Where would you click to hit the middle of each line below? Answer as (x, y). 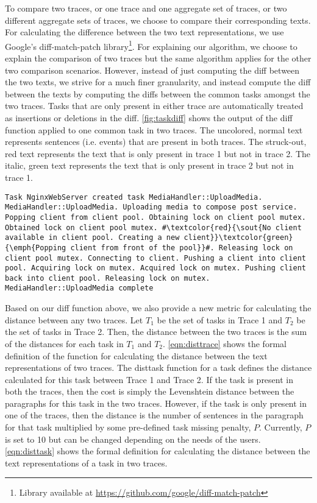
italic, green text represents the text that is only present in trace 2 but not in (149, 165)
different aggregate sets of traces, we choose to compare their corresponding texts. (158, 20)
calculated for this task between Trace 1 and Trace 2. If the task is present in (149, 379)
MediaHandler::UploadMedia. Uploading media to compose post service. (151, 207)
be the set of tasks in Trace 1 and (220, 319)
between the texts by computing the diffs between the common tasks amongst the (158, 93)
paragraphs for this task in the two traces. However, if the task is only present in (156, 403)
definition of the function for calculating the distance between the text (136, 355)
